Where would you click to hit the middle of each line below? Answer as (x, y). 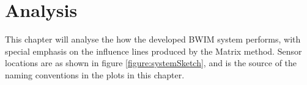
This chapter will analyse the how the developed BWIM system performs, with (153, 39)
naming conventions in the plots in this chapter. (95, 74)
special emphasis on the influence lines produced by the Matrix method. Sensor (153, 51)
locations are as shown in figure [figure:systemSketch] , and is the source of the (151, 63)
